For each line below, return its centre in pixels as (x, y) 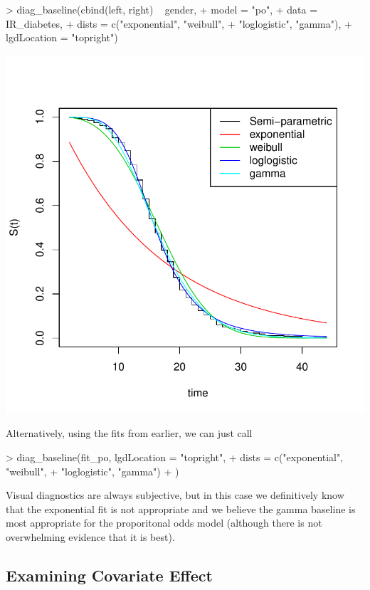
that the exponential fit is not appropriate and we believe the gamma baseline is (181, 509)
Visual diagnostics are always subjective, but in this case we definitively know (175, 495)
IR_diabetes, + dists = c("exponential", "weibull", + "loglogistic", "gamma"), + (179, 23)
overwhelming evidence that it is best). (90, 536)
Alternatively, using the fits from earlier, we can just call (129, 433)
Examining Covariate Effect (109, 575)
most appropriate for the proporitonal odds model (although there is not (164, 523)
